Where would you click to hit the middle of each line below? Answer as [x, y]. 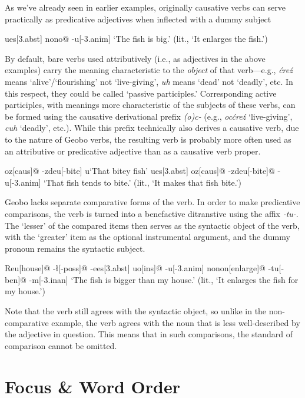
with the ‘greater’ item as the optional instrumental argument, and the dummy [147, 237]
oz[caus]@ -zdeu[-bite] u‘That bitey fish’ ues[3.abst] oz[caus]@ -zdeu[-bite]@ [140, 171]
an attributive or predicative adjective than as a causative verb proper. [133, 151]
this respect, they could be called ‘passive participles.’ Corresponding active [141, 93]
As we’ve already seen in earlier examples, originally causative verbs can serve [145, 7]
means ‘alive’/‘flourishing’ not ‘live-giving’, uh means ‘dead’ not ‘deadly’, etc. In [149, 81]
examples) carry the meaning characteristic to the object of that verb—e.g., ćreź [149, 70]
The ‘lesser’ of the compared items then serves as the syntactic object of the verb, [152, 225]
